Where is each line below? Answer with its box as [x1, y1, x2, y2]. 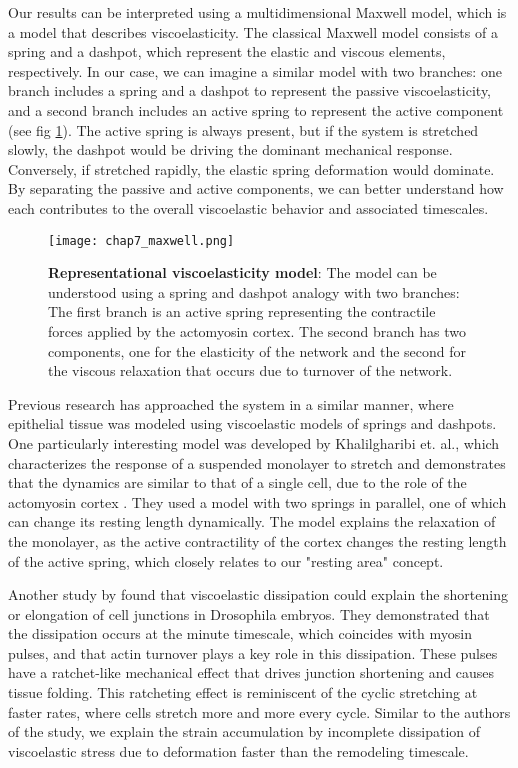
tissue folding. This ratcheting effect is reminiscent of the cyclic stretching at [8, 682, 478, 703]
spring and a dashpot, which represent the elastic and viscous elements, [8, 41, 446, 62]
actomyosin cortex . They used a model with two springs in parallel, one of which [8, 491, 507, 512]
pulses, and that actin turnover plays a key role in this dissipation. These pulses [8, 642, 498, 663]
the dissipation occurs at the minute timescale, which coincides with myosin [8, 623, 473, 644]
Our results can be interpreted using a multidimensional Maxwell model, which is [8, 2, 507, 22]
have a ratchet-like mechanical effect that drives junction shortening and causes [8, 662, 495, 683]
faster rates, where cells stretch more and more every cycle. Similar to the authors [8, 701, 511, 722]
